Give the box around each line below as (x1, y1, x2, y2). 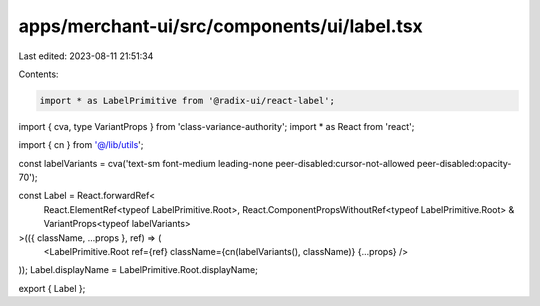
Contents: (18, 68, 59, 80)
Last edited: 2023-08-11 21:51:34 (18, 50, 154, 62)
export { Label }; (18, 282, 86, 294)
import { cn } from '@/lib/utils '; (18, 139, 144, 151)
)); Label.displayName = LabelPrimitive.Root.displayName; (18, 264, 259, 276)
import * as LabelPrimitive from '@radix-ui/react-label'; (39, 95, 335, 106)
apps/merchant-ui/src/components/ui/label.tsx (18, 15, 424, 37)
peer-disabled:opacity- (416, 157, 512, 169)
